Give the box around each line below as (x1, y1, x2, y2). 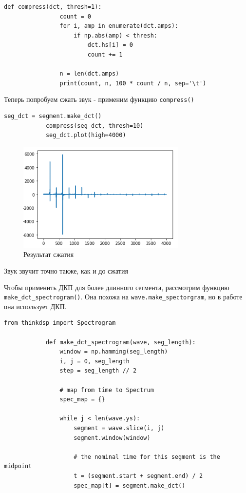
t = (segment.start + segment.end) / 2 (74, 472, 203, 479)
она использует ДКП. (4, 301, 67, 311)
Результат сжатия (23, 249, 74, 259)
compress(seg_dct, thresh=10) (45, 122, 144, 129)
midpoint (4, 463, 32, 470)
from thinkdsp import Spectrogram (4, 319, 116, 327)
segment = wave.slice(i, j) (74, 424, 165, 432)
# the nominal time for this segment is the (74, 453, 220, 460)
